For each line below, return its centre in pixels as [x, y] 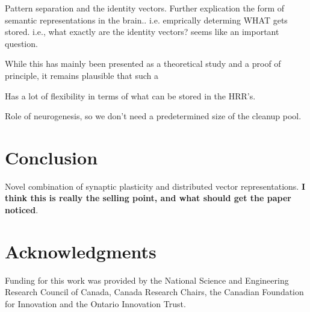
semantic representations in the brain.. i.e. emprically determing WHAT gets [146, 20]
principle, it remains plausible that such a [82, 75]
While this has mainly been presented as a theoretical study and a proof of [143, 64]
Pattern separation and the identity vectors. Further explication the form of [144, 8]
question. [21, 43]
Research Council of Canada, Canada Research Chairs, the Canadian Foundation [154, 292]
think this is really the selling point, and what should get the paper [148, 198]
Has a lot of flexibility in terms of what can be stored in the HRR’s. [130, 95]
